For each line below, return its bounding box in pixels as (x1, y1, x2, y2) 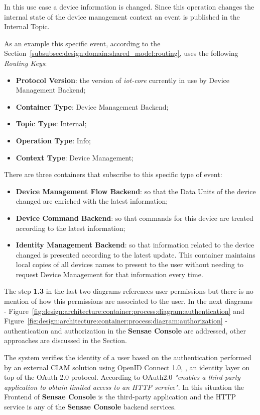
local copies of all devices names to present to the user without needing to (16, 259, 243, 270)
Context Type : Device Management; (16, 152, 134, 162)
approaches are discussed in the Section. (4, 335, 127, 346)
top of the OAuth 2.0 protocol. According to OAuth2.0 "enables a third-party (4, 372, 240, 382)
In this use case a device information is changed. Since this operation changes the (4, 2, 254, 12)
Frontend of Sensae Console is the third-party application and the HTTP (4, 391, 236, 402)
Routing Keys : (4, 57, 47, 68)
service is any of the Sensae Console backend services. (4, 401, 176, 411)
